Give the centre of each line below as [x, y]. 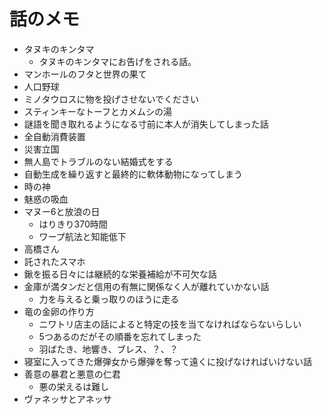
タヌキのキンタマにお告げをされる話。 [117, 61]
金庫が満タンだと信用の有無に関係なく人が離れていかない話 [146, 286]
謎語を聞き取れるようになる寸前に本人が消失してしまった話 [146, 124]
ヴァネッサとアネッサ [67, 399]
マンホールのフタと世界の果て [85, 74]
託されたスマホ [54, 261]
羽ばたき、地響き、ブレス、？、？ [108, 349]
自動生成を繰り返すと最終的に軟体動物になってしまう [133, 174]
